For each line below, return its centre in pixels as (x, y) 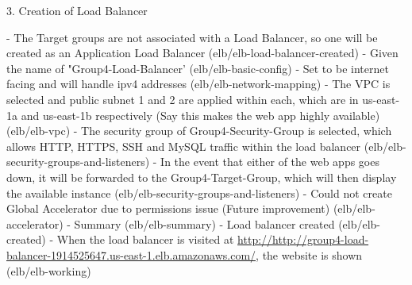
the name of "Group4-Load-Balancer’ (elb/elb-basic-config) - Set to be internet (198, 68)
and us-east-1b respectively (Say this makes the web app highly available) (200, 115)
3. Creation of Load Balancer (77, 10)
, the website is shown (309, 254)
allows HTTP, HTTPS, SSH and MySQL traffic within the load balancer (184, 146)
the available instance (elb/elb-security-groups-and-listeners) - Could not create (199, 193)
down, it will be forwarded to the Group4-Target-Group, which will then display (202, 177)
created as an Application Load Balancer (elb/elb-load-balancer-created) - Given (202, 53)
